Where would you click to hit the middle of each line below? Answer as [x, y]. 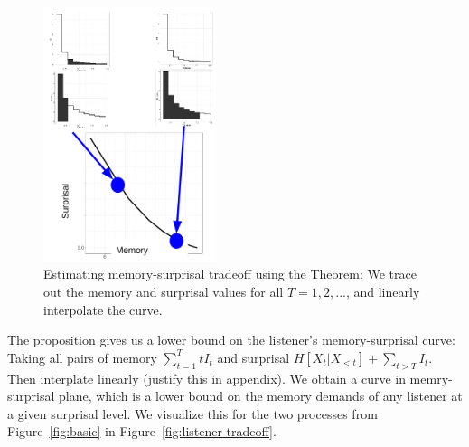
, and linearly [383, 291]
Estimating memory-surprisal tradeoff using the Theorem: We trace [230, 274]
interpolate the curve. [103, 309]
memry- [431, 378]
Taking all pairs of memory [82, 357]
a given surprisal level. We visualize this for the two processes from [192, 413]
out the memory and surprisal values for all [164, 291]
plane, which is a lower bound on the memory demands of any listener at [261, 396]
